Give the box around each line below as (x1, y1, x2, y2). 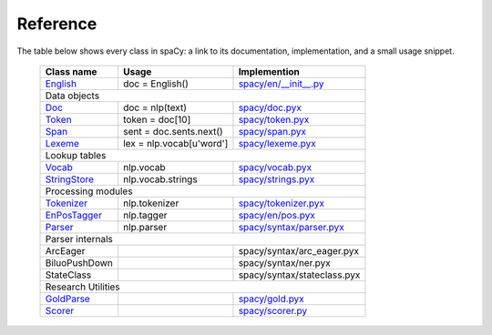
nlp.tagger (123, 208, 168, 221)
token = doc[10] (123, 113, 191, 126)
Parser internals (45, 232, 114, 245)
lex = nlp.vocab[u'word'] (123, 137, 229, 149)
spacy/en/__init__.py (238, 77, 324, 90)
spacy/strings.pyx (238, 173, 315, 186)
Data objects (45, 89, 100, 102)
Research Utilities (45, 280, 120, 293)
